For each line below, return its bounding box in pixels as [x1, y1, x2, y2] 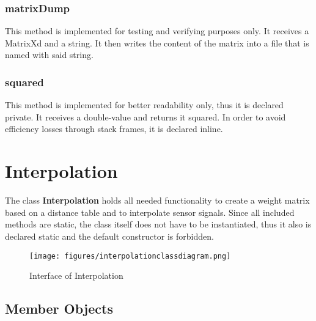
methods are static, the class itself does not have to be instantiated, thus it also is [5, 218, 312, 231]
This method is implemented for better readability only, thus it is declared [5, 98, 284, 111]
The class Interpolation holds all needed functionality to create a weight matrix [5, 194, 310, 207]
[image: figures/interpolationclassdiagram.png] [29, 251, 231, 260]
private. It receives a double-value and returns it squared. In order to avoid [5, 110, 286, 123]
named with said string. [5, 48, 94, 61]
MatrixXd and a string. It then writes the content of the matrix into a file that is [5, 36, 309, 49]
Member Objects [5, 299, 113, 318]
